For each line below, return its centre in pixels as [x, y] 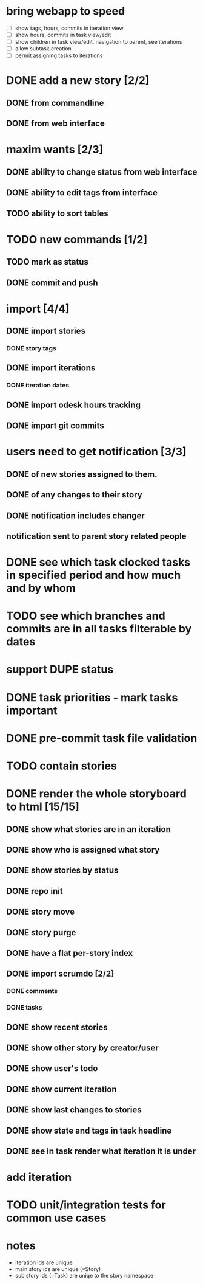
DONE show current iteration [62, 1089]
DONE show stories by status [62, 871]
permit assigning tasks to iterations [59, 55]
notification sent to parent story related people [96, 536]
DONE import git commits [55, 426]
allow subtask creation [43, 49]
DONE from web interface [55, 124]
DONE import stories [46, 331]
